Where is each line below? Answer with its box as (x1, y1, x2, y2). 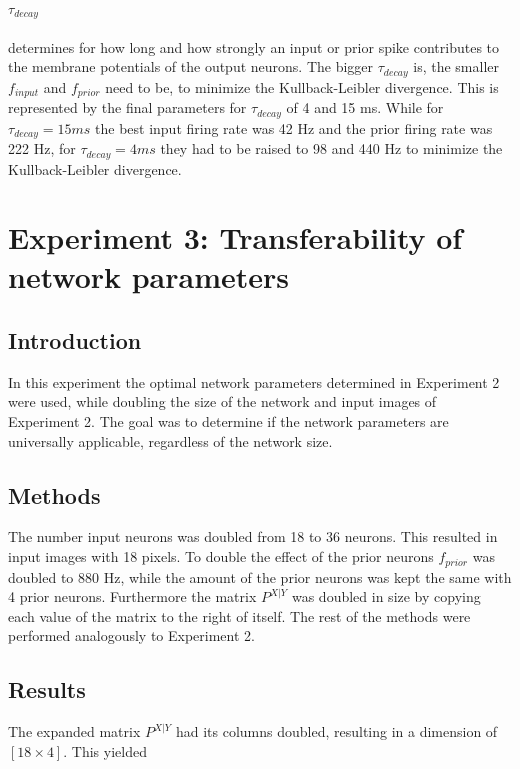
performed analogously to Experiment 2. (8, 625, 255, 646)
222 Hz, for (8, 138, 76, 159)
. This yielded (63, 740, 147, 761)
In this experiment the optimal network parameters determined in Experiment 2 (8, 371, 500, 392)
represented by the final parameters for (8, 97, 247, 118)
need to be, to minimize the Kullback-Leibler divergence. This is (105, 76, 499, 97)
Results (8, 674, 86, 705)
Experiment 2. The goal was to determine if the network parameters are (8, 411, 449, 432)
